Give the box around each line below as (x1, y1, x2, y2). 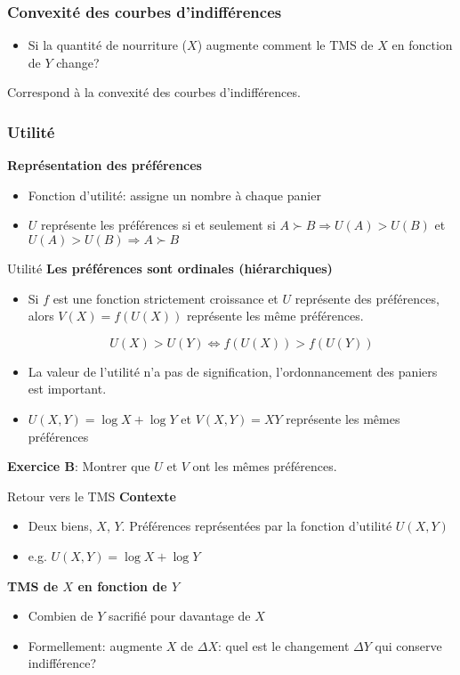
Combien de (28, 606, 93, 625)
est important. (28, 379, 107, 398)
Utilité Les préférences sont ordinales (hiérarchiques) (7, 259, 333, 277)
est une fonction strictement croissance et (52, 289, 278, 307)
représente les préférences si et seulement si (41, 216, 276, 234)
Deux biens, (28, 516, 93, 535)
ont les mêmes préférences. (192, 457, 337, 476)
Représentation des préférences (7, 156, 202, 175)
